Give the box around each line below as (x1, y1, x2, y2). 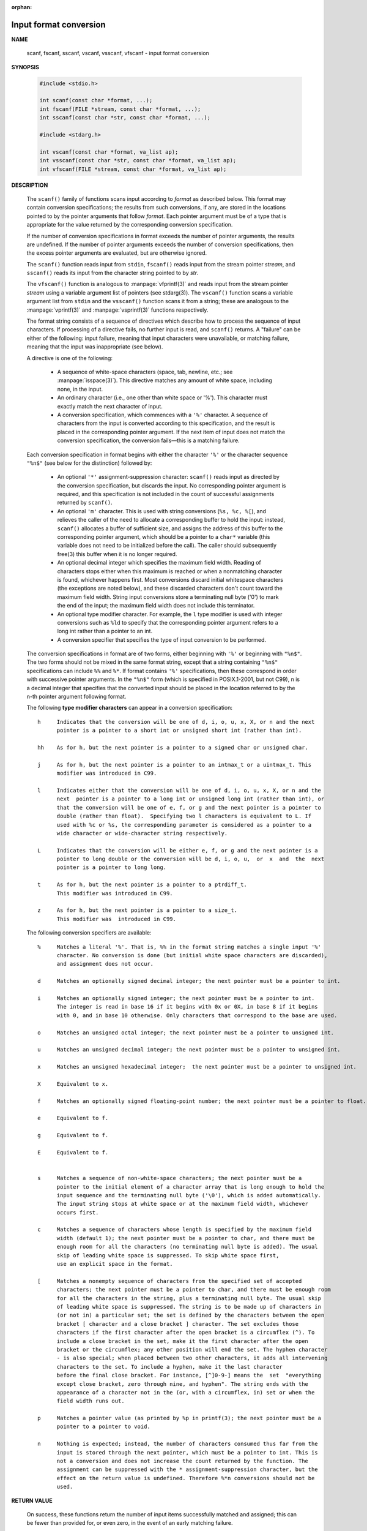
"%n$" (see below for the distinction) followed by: (26, 459, 152, 467)
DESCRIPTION (11, 181, 48, 189)
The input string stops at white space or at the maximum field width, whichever (56, 1200, 309, 1208)
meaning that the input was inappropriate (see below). (26, 343, 163, 350)
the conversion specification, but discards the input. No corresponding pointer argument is (57, 481, 286, 489)
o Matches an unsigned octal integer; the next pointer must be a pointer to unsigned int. (37, 1029, 335, 1036)
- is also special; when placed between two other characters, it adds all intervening (56, 1355, 328, 1362)
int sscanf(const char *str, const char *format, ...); (39, 114, 211, 121)
